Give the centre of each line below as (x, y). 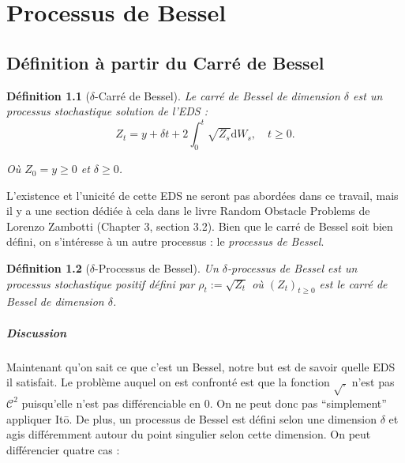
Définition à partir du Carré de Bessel (165, 62)
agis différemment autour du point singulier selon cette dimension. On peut (189, 434)
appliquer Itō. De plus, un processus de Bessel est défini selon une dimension (191, 418)
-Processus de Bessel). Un (157, 268)
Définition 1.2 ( (48, 268)
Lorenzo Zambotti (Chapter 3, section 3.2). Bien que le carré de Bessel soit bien (200, 226)
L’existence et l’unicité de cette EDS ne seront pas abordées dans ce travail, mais (202, 195)
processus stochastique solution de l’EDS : (107, 111)
